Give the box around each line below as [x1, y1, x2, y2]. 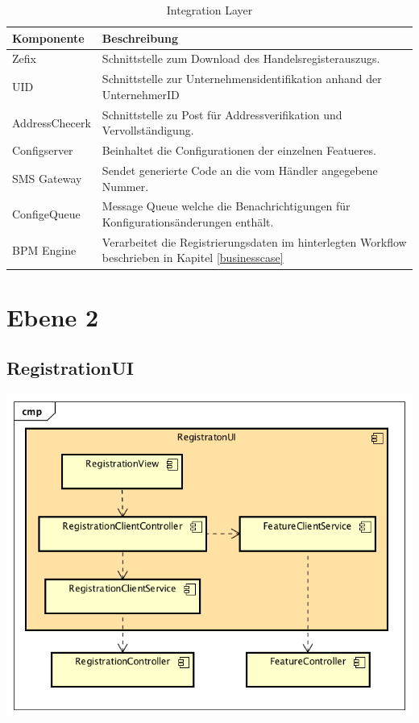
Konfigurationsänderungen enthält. [102, 214, 274, 231]
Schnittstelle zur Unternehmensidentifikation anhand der [102, 70, 382, 87]
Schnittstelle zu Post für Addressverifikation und [102, 106, 342, 123]
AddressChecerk [12, 114, 91, 131]
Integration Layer [166, 2, 253, 18]
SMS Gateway [12, 169, 82, 186]
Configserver [12, 142, 73, 159]
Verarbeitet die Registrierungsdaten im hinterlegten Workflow [102, 233, 407, 250]
